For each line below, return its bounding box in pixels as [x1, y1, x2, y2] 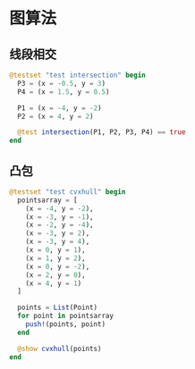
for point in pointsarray [17, 312, 114, 321]
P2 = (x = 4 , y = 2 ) [17, 112, 94, 121]
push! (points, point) [25, 320, 106, 329]
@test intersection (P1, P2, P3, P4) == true [17, 128, 186, 137]
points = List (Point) [17, 303, 98, 313]
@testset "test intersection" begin [9, 71, 146, 80]
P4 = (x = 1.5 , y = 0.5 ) [17, 87, 110, 96]
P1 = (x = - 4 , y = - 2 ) [17, 104, 102, 113]
